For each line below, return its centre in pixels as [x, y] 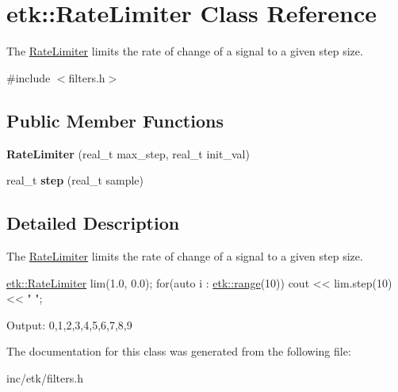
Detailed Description [93, 223]
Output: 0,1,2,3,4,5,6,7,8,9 [69, 324]
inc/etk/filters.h [45, 377]
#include [29, 77]
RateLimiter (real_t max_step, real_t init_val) [128, 153]
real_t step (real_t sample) [75, 180]
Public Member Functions [115, 120]
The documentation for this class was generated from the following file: [179, 351]
